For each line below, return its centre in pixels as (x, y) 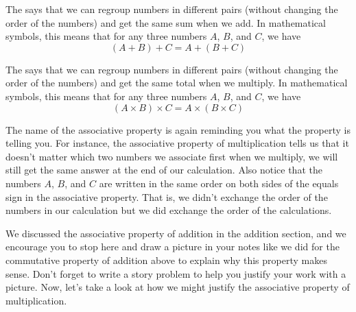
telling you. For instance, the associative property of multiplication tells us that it (177, 143)
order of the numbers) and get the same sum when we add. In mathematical (166, 22)
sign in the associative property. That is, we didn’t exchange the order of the (167, 196)
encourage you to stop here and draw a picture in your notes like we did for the (173, 247)
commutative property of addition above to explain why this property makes (166, 260)
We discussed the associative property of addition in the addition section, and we (176, 233)
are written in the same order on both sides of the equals (219, 183)
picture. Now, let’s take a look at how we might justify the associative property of (178, 287)
